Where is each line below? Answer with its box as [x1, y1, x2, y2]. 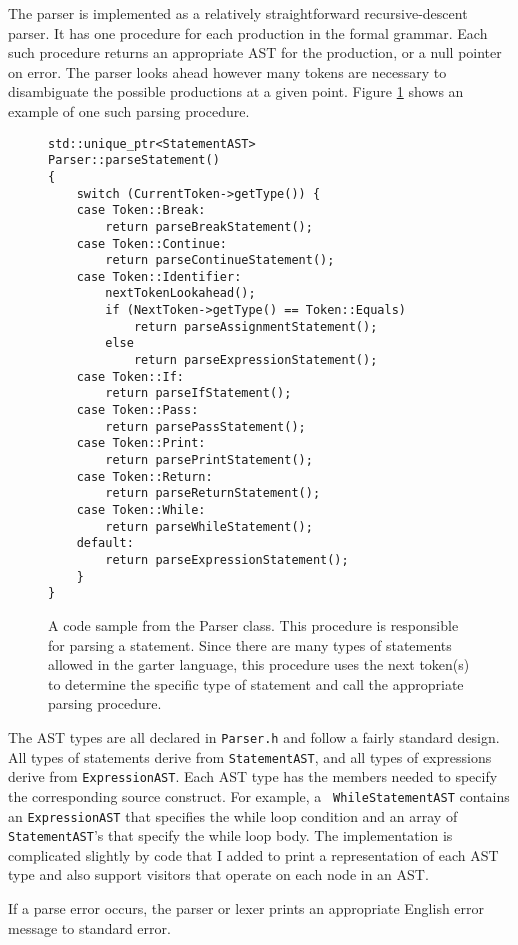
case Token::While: [76, 503, 206, 517]
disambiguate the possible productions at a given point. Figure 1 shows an [8, 81, 464, 102]
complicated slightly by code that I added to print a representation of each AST [8, 844, 499, 865]
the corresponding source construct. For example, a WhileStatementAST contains [8, 785, 510, 806]
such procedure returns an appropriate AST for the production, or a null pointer [8, 42, 502, 63]
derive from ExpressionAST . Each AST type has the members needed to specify [8, 766, 498, 787]
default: [76, 536, 134, 551]
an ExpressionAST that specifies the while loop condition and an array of [8, 805, 458, 826]
